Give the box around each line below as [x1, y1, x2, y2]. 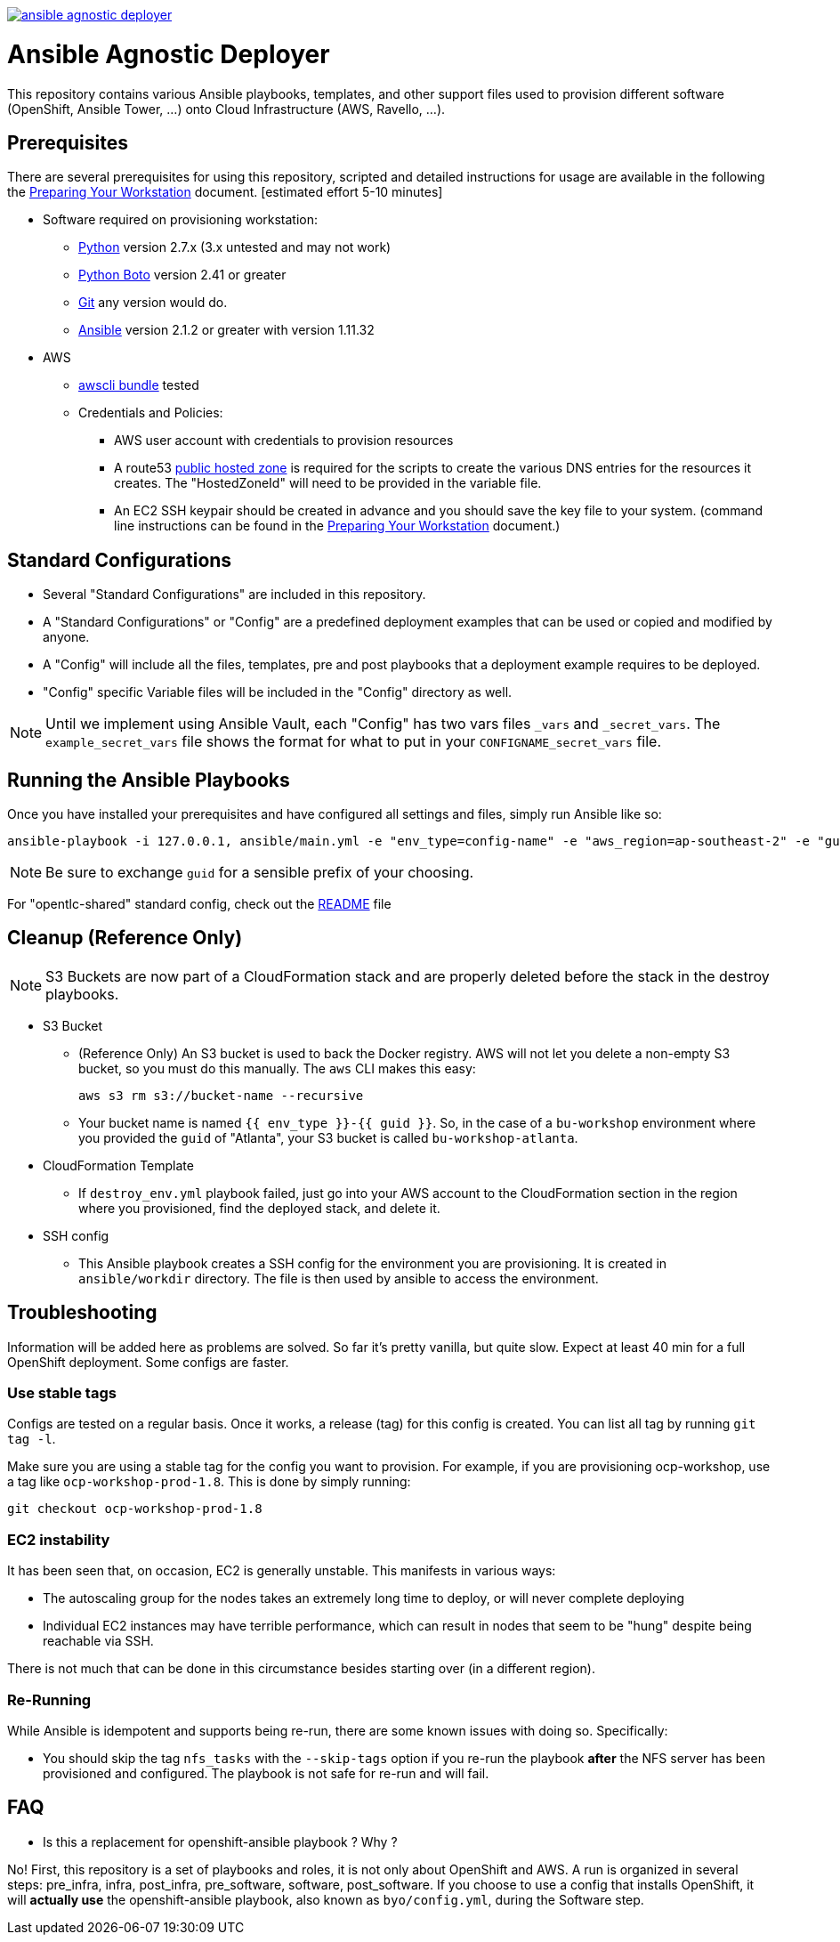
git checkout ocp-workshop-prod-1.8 [7, 1501, 262, 1517]
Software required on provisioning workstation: [43, 212, 319, 228]
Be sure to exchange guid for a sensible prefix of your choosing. [45, 863, 474, 882]
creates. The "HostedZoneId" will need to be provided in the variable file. [114, 475, 542, 491]
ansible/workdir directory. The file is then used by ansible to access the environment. [78, 1270, 599, 1286]
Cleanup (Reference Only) [7, 926, 243, 950]
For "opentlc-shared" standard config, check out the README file [7, 896, 392, 912]
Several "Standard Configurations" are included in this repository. [43, 587, 426, 603]
